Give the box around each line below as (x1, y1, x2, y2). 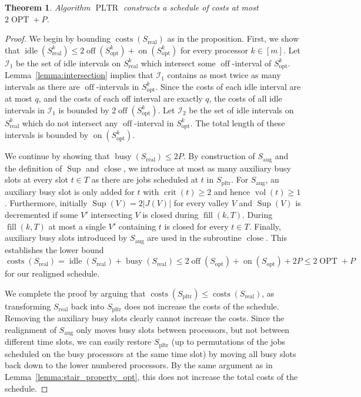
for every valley (173, 197, 229, 209)
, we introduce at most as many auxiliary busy (123, 162, 291, 174)
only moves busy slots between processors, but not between (76, 323, 290, 335)
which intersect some (141, 56, 216, 69)
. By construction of (183, 150, 255, 162)
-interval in (134, 116, 174, 129)
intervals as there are (5, 80, 80, 92)
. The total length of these (190, 116, 285, 129)
